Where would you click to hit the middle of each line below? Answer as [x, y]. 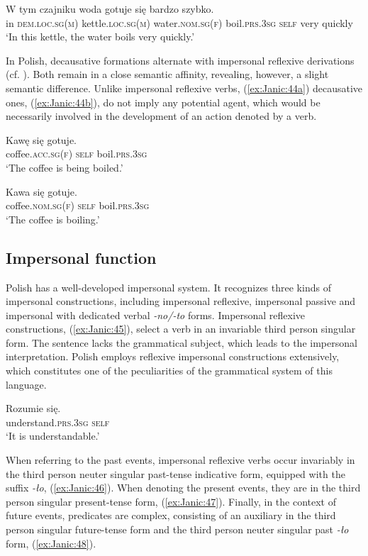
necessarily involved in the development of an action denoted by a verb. [161, 116]
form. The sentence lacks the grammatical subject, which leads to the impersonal [182, 342]
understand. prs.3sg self [58, 422]
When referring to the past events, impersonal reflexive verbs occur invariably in [180, 460]
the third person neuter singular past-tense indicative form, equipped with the [175, 473]
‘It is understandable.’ [53, 436]
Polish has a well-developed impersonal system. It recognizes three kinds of [168, 287]
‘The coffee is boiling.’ [53, 219]
